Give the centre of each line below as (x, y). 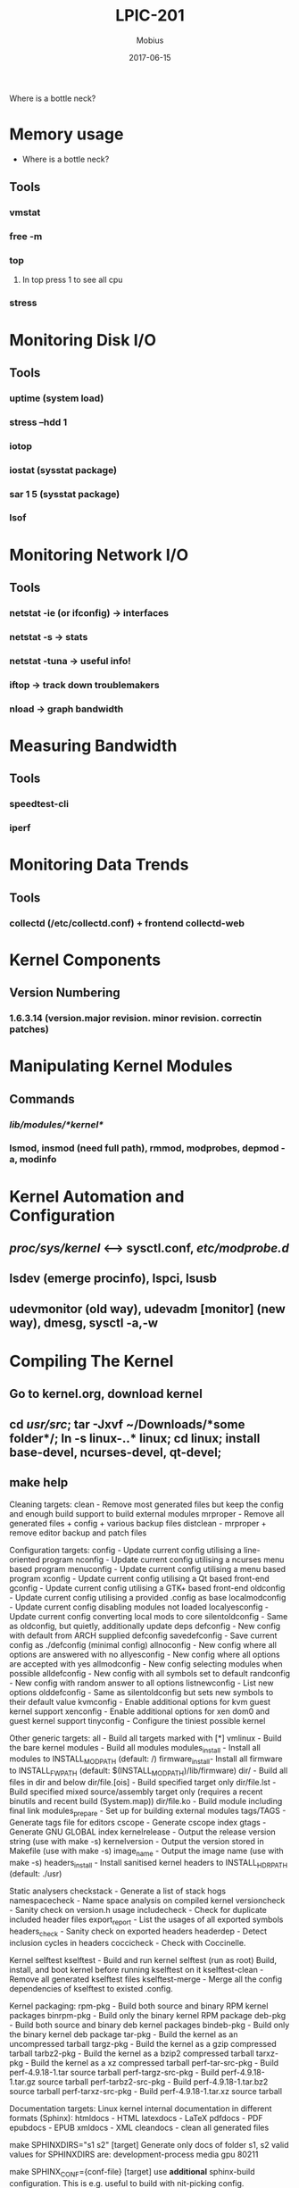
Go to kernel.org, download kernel (106, 1394)
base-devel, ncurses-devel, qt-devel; (116, 1452)
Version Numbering (65, 993)
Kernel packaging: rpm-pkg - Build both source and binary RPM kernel (139, 2006)
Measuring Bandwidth (93, 745)
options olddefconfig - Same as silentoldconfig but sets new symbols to (141, 1692)
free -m (26, 237)
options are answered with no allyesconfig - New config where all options (145, 1654)
